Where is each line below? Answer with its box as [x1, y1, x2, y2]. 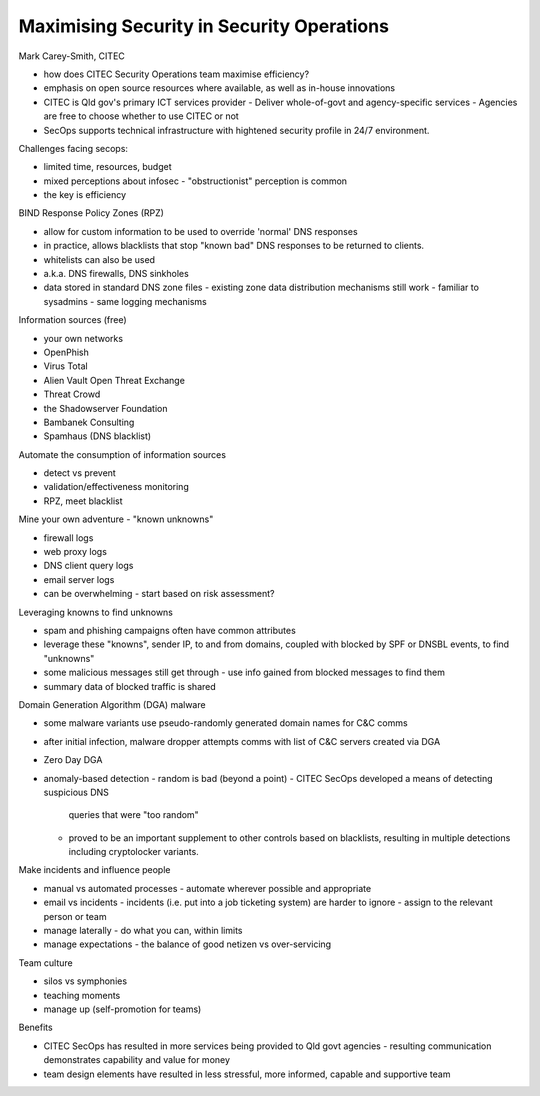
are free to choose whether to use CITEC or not [43, 110, 239, 122]
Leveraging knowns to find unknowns [18, 606, 174, 618]
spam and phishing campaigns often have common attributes [43, 625, 297, 636]
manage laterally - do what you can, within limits [43, 925, 244, 937]
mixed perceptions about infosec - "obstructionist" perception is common [43, 175, 348, 187]
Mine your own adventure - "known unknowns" [18, 513, 214, 525]
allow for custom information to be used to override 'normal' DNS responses [43, 225, 359, 237]
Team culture [18, 956, 74, 969]
